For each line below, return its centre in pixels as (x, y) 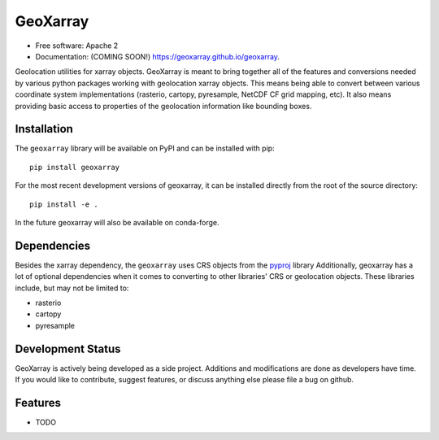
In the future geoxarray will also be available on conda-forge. (117, 222)
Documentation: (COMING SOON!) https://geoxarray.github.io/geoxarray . (158, 56)
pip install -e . (64, 204)
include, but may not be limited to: (72, 288)
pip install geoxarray (75, 167)
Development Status (68, 349)
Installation (44, 129)
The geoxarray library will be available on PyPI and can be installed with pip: (145, 148)
